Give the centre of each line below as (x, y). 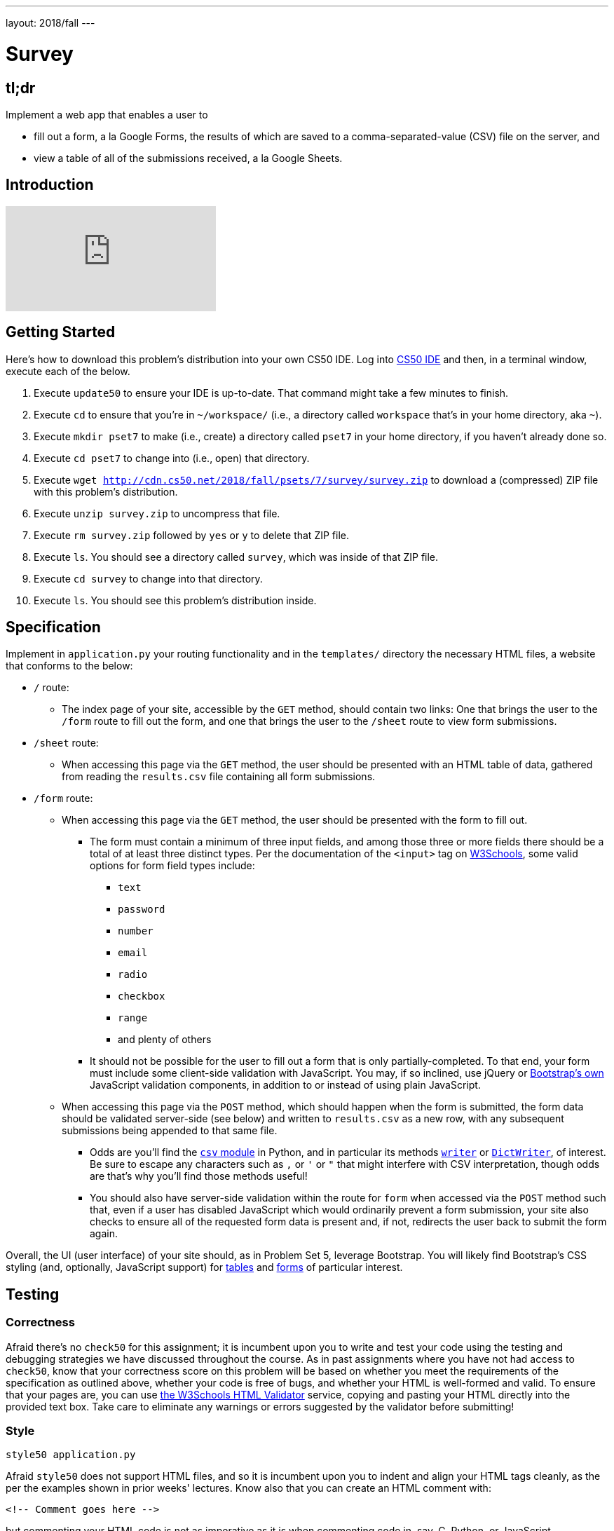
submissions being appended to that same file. (170, 1131)
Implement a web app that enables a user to (107, 114)
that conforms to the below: (69, 666)
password (142, 910)
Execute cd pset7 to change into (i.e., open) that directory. (172, 458)
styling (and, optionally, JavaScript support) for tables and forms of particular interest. (204, 1267)
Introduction (50, 185)
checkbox (142, 996)
